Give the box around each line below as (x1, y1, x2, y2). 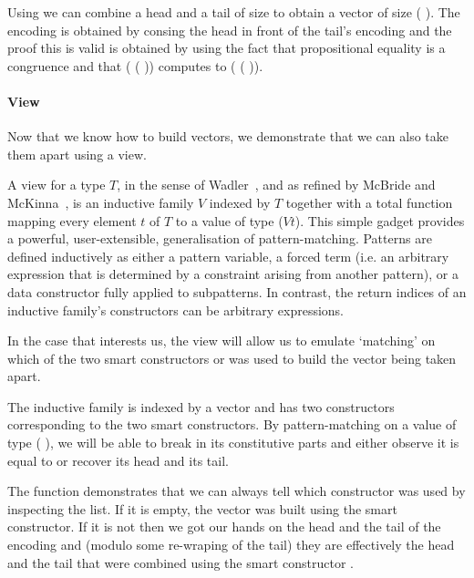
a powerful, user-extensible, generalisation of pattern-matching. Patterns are (7, 229, 432, 248)
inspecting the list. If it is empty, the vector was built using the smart (7, 499, 397, 518)
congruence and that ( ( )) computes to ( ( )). (7, 56, 263, 75)
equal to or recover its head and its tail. (7, 450, 229, 470)
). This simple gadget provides (294, 211, 465, 230)
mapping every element (7, 211, 137, 230)
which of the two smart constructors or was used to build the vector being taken (7, 348, 457, 367)
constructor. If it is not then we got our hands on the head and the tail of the (7, 517, 441, 536)
